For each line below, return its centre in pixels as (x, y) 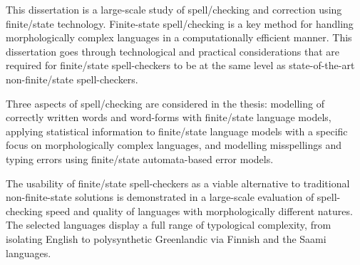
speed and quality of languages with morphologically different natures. (199, 211)
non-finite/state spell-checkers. (72, 79)
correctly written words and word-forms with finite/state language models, (169, 117)
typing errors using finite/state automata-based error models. (140, 159)
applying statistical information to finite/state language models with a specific (177, 131)
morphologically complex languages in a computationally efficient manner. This (179, 37)
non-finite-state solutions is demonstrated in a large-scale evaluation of (160, 197)
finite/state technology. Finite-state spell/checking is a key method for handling (180, 23)
